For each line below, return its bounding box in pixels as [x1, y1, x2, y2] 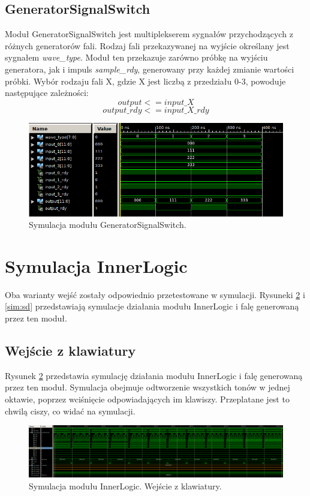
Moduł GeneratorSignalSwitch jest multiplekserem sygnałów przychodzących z [5, 28, 293, 40]
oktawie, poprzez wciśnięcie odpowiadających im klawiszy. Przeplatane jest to [5, 392, 290, 405]
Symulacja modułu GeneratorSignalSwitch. [29, 218, 186, 231]
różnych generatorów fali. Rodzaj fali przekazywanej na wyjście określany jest [5, 39, 290, 52]
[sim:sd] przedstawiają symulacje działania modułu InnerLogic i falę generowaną [5, 300, 299, 312]
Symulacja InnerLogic [5, 253, 188, 278]
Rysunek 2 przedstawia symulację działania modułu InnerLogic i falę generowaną [5, 369, 303, 381]
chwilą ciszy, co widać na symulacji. [5, 404, 136, 417]
